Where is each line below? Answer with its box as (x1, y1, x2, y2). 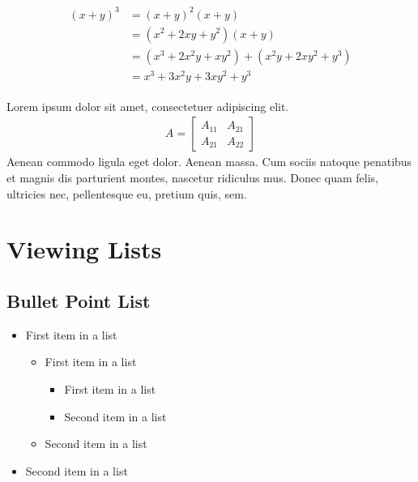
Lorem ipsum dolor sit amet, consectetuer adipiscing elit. (6, 97, 289, 114)
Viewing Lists (6, 232, 162, 266)
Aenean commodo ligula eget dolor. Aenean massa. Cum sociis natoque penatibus (6, 153, 412, 170)
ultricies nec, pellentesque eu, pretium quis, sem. (6, 185, 247, 202)
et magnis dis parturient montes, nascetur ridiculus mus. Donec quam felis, (6, 168, 378, 186)
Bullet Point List (6, 288, 151, 313)
